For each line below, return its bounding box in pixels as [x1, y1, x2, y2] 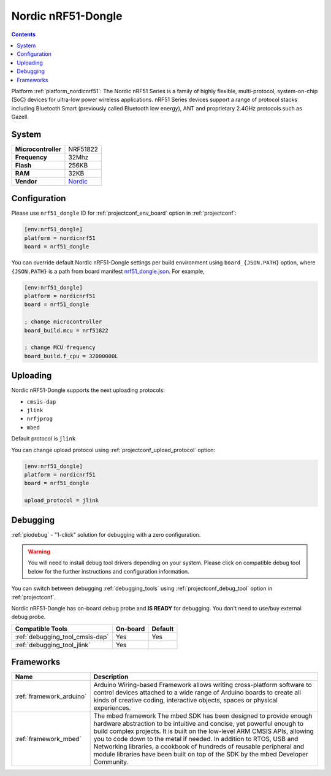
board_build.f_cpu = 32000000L [24, 353, 119, 359]
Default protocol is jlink [11, 435, 76, 442]
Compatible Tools [15, 624, 67, 633]
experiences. [93, 704, 131, 712]
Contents [11, 31, 36, 38]
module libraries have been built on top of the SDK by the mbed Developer [93, 750, 309, 759]
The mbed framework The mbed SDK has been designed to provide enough [93, 712, 313, 720]
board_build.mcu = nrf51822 [24, 327, 108, 334]
